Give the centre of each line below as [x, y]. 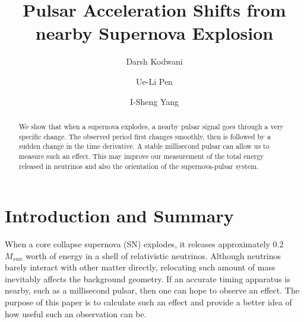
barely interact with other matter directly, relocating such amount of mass [140, 267]
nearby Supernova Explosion [154, 33]
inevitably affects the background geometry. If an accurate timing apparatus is [148, 278]
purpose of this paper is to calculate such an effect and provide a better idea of [148, 302]
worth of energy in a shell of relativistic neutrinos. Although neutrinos [153, 255]
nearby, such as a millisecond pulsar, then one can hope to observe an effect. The [152, 290]
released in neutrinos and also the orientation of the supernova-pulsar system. [139, 166]
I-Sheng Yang [154, 101]
